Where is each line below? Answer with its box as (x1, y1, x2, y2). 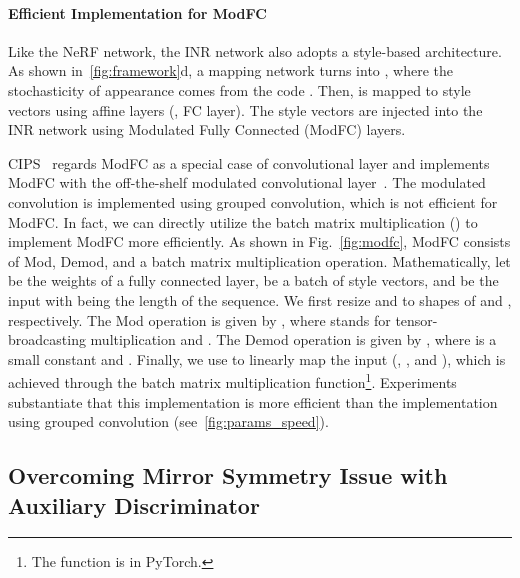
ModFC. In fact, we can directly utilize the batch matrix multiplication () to (8, 211, 478, 232)
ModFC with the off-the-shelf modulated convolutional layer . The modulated (8, 172, 486, 193)
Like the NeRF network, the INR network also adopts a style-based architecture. (8, 40, 502, 61)
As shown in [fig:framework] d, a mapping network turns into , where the (8, 60, 453, 81)
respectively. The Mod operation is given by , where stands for (8, 309, 391, 330)
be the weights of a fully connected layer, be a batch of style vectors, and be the (8, 270, 499, 291)
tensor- (395, 309, 438, 330)
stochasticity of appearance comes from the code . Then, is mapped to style (8, 79, 471, 100)
